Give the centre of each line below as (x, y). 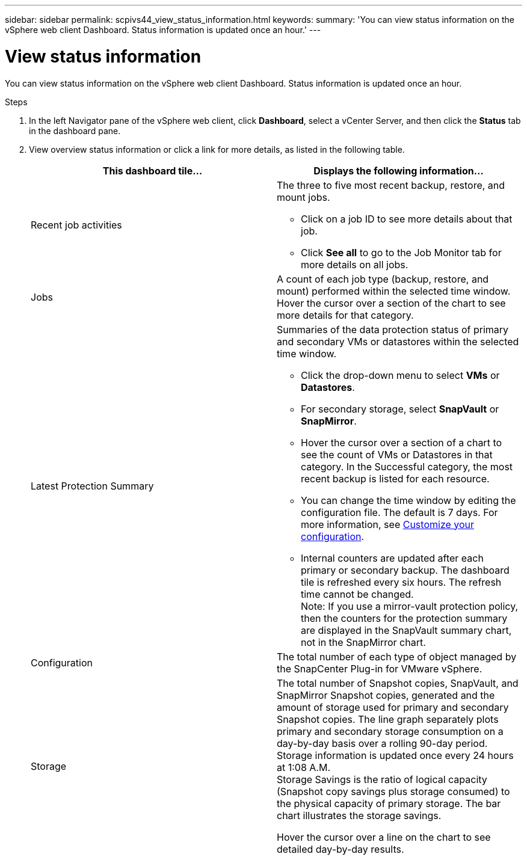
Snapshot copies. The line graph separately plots (388, 719)
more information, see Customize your (388, 524)
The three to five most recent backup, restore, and (391, 185)
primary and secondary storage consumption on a (390, 731)
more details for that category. (345, 315)
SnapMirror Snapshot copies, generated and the (386, 695)
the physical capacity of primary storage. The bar (389, 803)
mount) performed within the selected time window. (394, 291)
